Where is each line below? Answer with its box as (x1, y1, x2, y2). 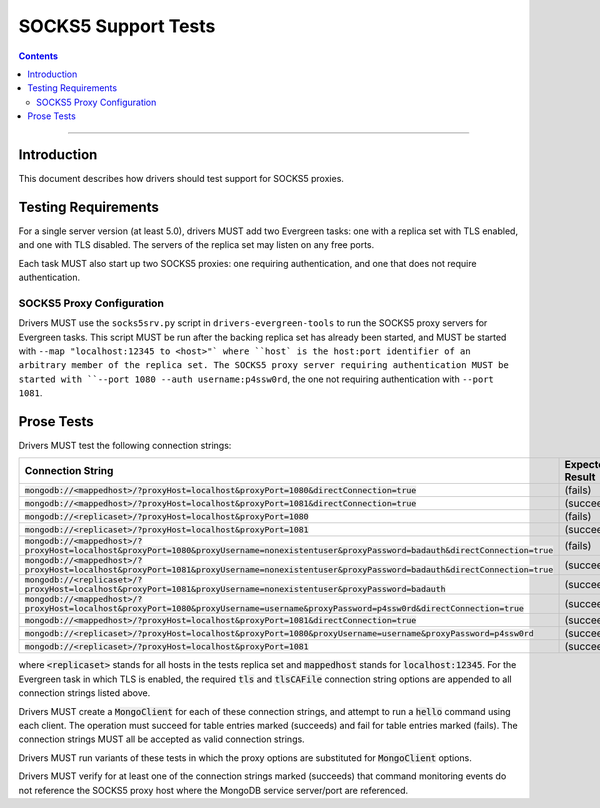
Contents (18, 50, 59, 62)
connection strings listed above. (18, 687, 151, 699)
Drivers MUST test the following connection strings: (18, 440, 232, 452)
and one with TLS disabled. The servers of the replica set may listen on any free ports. (18, 239, 375, 251)
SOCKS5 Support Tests (18, 15, 216, 37)
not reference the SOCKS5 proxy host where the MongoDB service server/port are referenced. (18, 784, 409, 796)
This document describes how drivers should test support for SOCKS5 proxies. (18, 173, 345, 185)
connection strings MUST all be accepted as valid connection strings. (18, 733, 305, 745)
